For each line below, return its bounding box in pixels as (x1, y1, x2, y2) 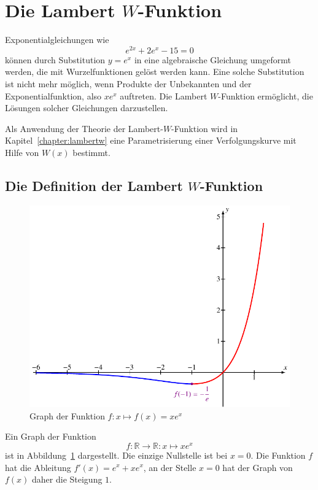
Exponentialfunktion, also (5, 89, 102, 102)
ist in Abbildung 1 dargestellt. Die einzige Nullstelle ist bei (5, 448, 228, 461)
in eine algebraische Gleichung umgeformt (134, 53, 291, 66)
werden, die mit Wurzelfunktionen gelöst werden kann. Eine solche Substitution (5, 65, 304, 78)
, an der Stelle (143, 461, 196, 473)
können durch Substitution (5, 53, 106, 66)
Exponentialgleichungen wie (5, 33, 109, 46)
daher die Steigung (32, 473, 103, 486)
